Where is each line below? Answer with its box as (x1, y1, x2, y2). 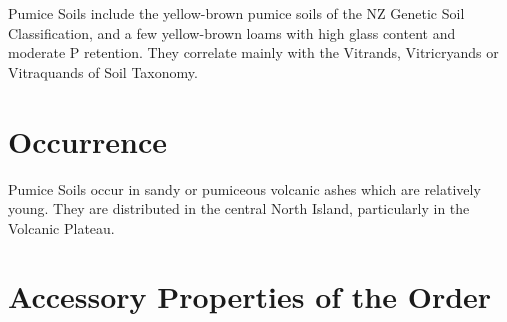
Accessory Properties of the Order (8, 276, 492, 317)
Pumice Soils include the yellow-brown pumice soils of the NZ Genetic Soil (8, 3, 465, 23)
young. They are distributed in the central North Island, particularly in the (8, 198, 470, 219)
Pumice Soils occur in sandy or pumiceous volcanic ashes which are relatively (8, 178, 481, 199)
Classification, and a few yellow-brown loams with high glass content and (8, 22, 456, 43)
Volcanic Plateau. (8, 217, 115, 238)
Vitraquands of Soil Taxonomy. (8, 61, 198, 82)
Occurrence (8, 120, 167, 161)
